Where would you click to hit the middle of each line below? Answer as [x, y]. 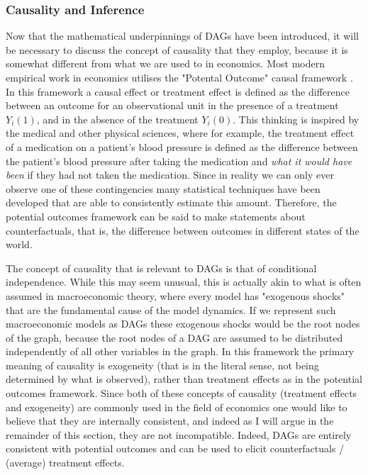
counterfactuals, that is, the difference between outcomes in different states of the [183, 230]
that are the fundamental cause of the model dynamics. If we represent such [171, 309]
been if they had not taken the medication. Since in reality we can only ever [170, 175]
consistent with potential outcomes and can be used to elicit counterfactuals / [175, 448]
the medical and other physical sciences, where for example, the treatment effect [180, 133]
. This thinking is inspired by [296, 119]
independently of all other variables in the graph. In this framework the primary [180, 351]
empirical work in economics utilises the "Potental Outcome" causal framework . [179, 77]
